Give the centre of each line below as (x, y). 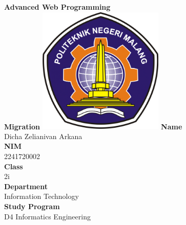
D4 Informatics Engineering (47, 216)
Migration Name (93, 126)
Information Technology (42, 196)
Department (26, 186)
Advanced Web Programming (57, 7)
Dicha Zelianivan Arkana (43, 136)
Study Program (32, 206)
